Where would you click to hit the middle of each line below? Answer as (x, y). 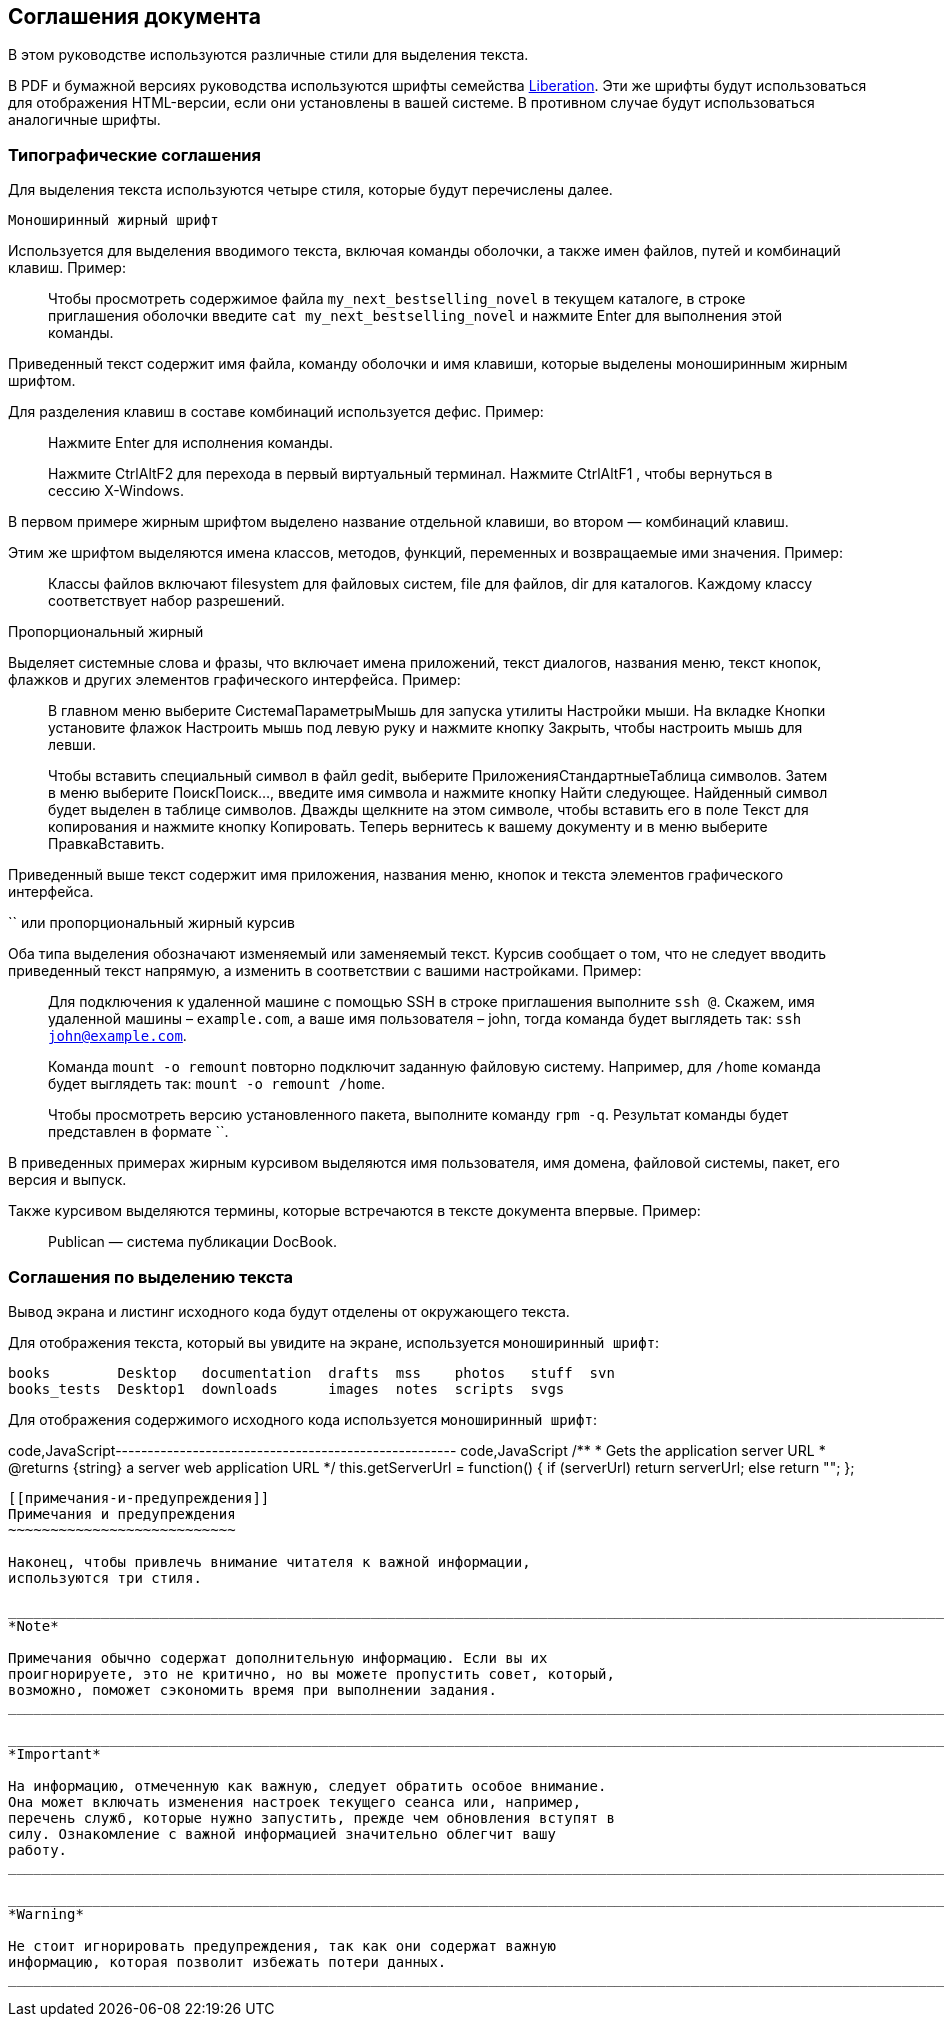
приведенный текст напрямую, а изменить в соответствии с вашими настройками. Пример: (325, 971)
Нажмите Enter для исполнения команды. (190, 443)
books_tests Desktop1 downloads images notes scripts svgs (286, 1388)
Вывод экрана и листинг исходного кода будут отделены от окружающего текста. (289, 1311)
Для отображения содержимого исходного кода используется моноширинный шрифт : (302, 1419)
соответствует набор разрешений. (166, 601)
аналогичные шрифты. (84, 120)
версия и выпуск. (67, 1180)
